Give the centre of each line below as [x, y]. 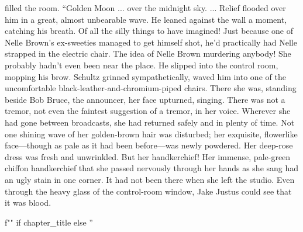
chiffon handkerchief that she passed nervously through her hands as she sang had [152, 168]
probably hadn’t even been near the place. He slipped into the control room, [142, 65]
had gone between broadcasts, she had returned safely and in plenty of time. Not [150, 122]
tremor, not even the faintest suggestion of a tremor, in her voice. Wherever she [148, 111]
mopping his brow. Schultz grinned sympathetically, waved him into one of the [145, 76]
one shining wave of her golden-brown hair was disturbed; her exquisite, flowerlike [151, 134]
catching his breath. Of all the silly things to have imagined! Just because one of [149, 31]
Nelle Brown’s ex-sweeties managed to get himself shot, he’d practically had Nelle [151, 42]
